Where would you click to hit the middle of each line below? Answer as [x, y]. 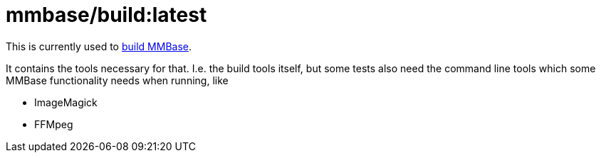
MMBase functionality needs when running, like [117, 80]
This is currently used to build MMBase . [99, 46]
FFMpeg [54, 124]
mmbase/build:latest [106, 15]
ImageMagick [66, 102]
